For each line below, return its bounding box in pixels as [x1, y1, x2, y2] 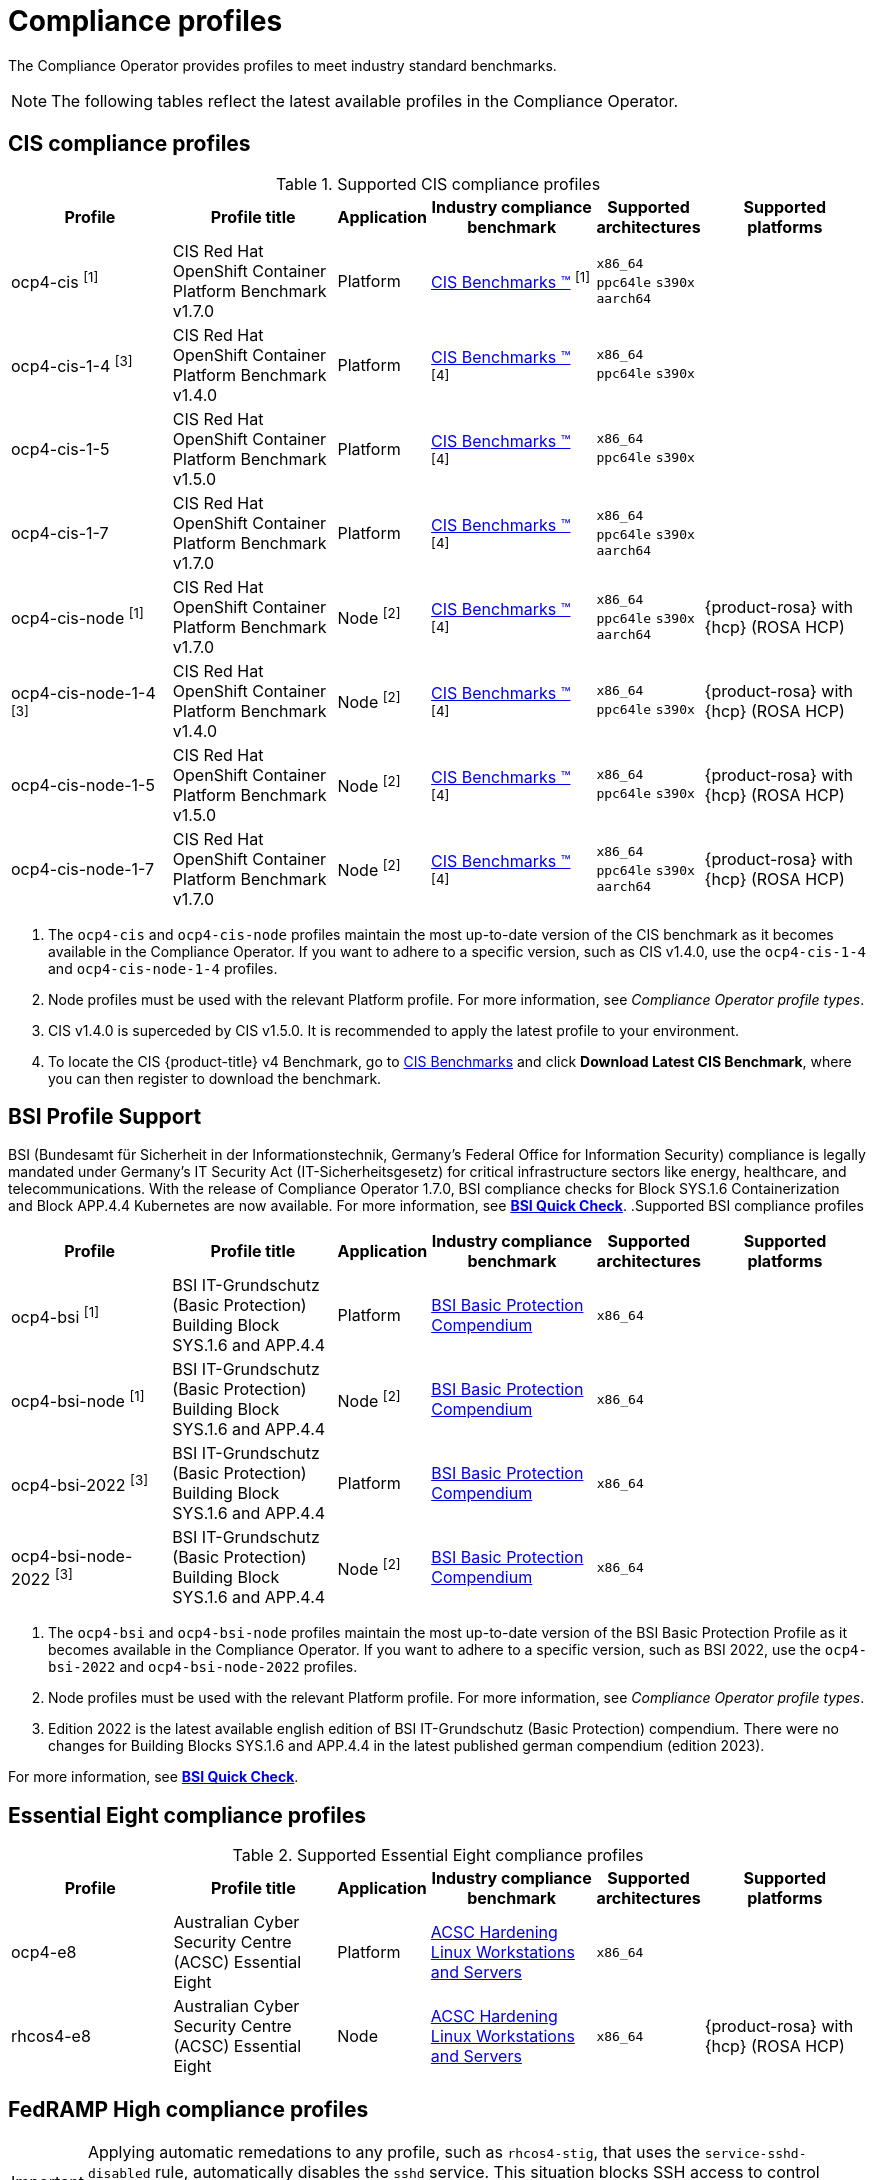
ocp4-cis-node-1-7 [11, 858, 155, 879]
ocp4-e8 [11, 1942, 77, 1963]
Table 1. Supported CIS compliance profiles [275, 173, 601, 194]
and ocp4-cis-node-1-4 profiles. [48, 959, 278, 977]
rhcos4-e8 [11, 2026, 91, 2047]
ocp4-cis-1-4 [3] [11, 352, 133, 377]
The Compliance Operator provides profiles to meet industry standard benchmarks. [8, 56, 557, 74]
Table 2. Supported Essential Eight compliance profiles [232, 1845, 644, 1866]
